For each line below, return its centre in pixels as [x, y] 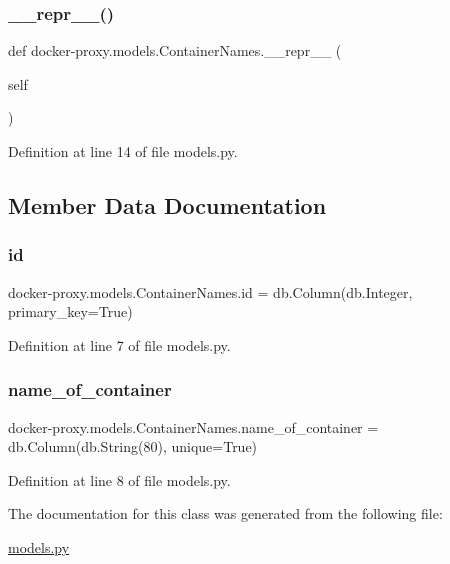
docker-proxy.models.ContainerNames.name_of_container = [193, 426]
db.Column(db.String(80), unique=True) [133, 446]
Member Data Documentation [167, 204]
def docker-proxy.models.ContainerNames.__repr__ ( [175, 50]
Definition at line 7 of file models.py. [119, 344]
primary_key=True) [70, 311]
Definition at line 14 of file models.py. [123, 151]
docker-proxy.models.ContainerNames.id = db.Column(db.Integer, [210, 291]
